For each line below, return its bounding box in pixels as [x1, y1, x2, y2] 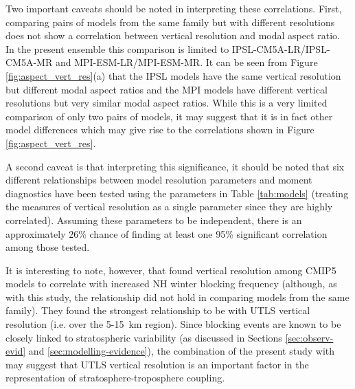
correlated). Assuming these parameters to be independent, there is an [5, 212, 302, 227]
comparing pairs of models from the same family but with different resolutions [5, 14, 335, 29]
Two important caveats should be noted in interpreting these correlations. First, [5, 1, 342, 15]
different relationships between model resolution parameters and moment [5, 173, 312, 187]
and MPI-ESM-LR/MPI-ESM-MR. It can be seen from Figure [55, 55, 318, 69]
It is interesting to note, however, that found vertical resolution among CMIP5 [5, 263, 336, 277]
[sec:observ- [285, 330, 334, 344]
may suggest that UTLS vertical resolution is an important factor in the [5, 357, 309, 371]
